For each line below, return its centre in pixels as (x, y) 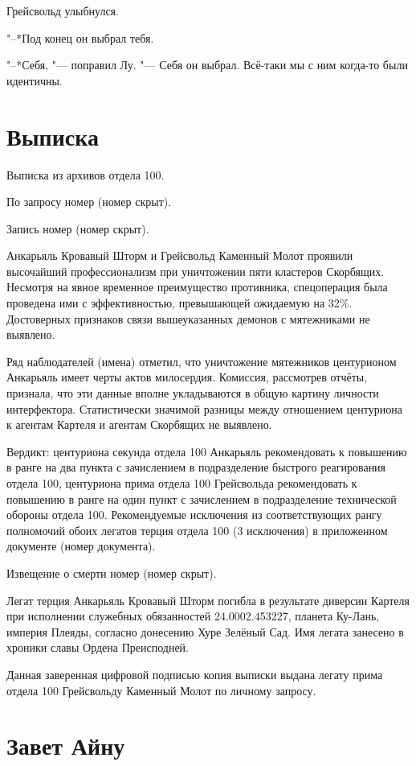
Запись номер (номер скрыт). (78, 228)
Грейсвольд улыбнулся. (63, 10)
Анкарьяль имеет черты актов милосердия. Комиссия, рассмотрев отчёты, (187, 377)
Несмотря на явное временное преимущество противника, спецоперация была (197, 287)
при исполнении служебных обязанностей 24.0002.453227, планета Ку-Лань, (193, 616)
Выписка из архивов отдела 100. (86, 174)
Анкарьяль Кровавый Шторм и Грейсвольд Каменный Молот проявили (180, 255)
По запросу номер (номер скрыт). (89, 202)
